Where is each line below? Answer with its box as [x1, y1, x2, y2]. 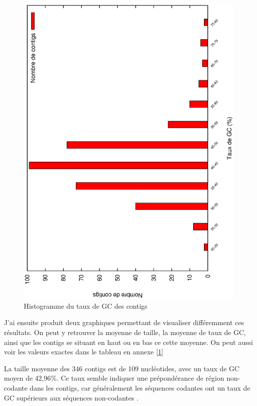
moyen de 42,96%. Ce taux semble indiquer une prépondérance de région [4, 373, 224, 383]
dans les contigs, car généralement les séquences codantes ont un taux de [30, 382, 251, 393]
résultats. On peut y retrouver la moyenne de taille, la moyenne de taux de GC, [4, 327, 246, 337]
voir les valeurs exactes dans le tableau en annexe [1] [4, 346, 163, 357]
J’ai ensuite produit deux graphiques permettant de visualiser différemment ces [4, 317, 244, 328]
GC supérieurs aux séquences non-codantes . [4, 392, 139, 403]
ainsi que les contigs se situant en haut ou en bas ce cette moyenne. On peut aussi [4, 337, 253, 347]
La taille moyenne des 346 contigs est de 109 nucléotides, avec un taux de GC [4, 363, 240, 373]
